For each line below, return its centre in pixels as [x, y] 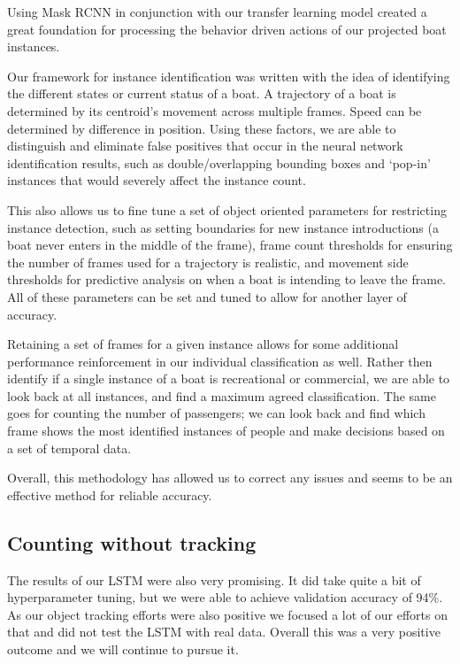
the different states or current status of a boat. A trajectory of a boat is [202, 93]
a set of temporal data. [69, 448]
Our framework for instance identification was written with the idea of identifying [229, 76]
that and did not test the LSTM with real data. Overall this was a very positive [224, 632]
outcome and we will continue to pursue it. [123, 649]
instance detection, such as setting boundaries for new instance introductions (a [223, 227]
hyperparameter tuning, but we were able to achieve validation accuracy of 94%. [225, 597]
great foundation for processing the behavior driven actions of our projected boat [227, 29]
